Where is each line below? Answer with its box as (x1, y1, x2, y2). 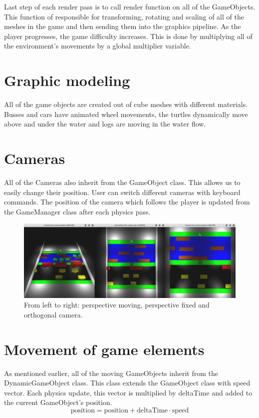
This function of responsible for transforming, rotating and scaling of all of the (4, 11, 244, 21)
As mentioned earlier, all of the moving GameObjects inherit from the (4, 367, 218, 378)
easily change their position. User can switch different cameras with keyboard (4, 186, 241, 197)
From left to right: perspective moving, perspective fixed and (24, 299, 210, 310)
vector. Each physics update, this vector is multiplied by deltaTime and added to (4, 387, 253, 397)
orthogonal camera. (24, 309, 83, 319)
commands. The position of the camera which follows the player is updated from (4, 196, 250, 207)
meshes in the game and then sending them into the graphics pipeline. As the (4, 21, 241, 31)
